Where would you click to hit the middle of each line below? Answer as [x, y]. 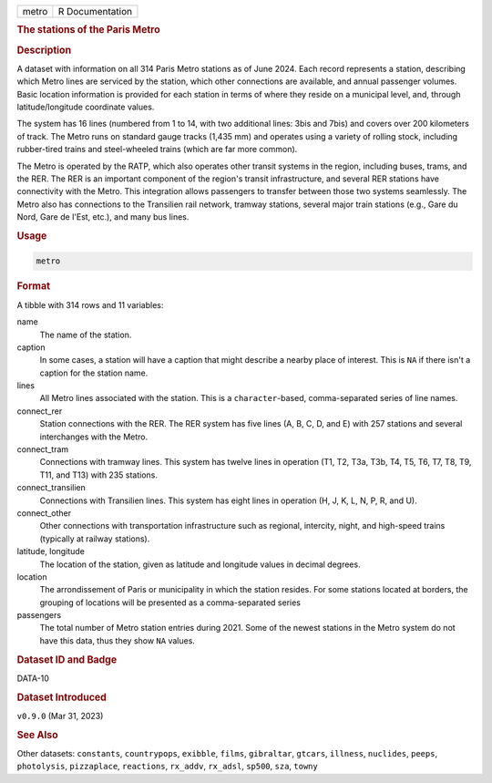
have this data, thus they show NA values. [118, 640]
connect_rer [40, 411]
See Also [37, 735]
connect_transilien [51, 488]
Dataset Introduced [61, 697]
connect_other [44, 513]
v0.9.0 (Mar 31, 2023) [60, 716]
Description [44, 50]
